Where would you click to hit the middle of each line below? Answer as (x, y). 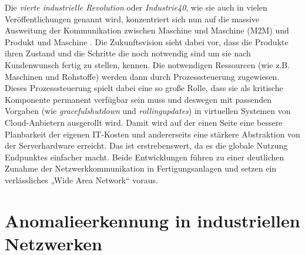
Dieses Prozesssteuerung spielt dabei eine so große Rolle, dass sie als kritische (144, 88)
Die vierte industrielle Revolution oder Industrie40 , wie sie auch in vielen (136, 7)
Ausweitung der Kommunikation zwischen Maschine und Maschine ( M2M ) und (147, 30)
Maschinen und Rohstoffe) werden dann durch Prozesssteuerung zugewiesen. (142, 76)
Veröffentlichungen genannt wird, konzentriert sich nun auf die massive (132, 19)
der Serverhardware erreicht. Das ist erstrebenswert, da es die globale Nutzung (146, 145)
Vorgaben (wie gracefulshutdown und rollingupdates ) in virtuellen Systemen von (148, 111)
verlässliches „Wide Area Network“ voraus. (81, 179)
